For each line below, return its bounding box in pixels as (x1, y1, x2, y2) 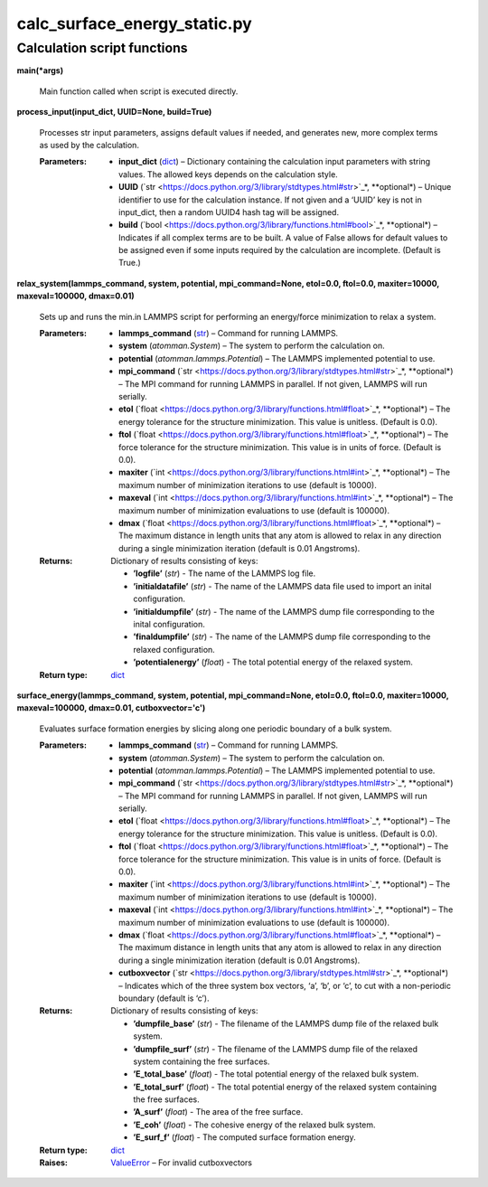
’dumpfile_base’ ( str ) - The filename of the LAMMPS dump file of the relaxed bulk (133, 1018, 439, 1029)
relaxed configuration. (133, 644, 216, 655)
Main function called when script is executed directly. (39, 86, 239, 97)
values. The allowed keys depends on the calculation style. (118, 168, 338, 180)
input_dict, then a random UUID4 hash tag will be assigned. (118, 206, 339, 217)
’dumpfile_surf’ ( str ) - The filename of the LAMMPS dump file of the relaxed (133, 1043, 418, 1054)
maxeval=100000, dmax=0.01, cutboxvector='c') (16, 702, 206, 713)
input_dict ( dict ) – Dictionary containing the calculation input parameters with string (118, 156, 431, 167)
